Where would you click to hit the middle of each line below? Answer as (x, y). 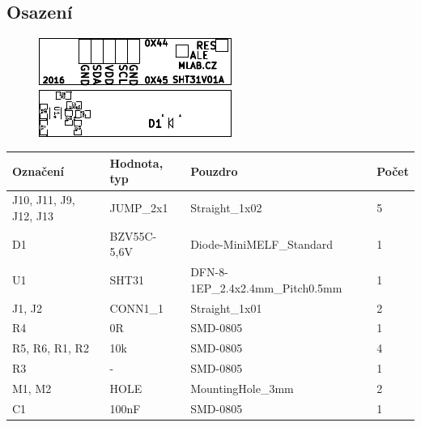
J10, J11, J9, (44, 200)
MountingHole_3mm (242, 389)
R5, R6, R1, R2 (51, 348)
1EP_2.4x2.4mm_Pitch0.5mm (266, 287)
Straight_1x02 (226, 208)
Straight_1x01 (226, 307)
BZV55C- (133, 235)
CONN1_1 (137, 307)
